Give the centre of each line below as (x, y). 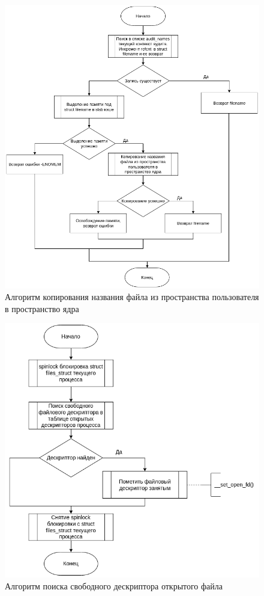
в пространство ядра (42, 308)
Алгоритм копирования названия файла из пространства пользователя (132, 297)
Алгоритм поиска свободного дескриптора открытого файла (114, 585)
